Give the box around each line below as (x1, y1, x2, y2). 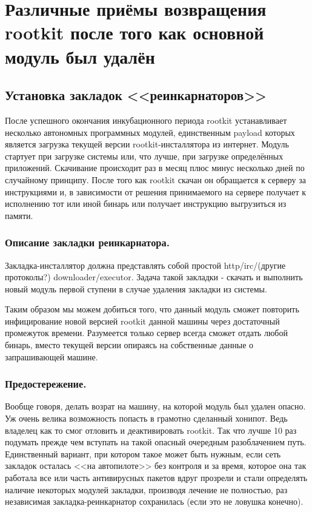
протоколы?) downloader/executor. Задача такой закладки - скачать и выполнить (5, 271, 303, 283)
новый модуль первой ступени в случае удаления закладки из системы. (5, 282, 267, 295)
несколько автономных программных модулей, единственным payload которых (5, 126, 295, 138)
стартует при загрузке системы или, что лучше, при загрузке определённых (5, 149, 284, 162)
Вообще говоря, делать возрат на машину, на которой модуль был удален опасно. (5, 400, 306, 413)
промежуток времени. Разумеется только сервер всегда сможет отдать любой (5, 326, 288, 339)
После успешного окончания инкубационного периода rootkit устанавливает (5, 113, 287, 126)
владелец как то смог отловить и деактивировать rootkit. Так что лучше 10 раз (5, 423, 297, 436)
